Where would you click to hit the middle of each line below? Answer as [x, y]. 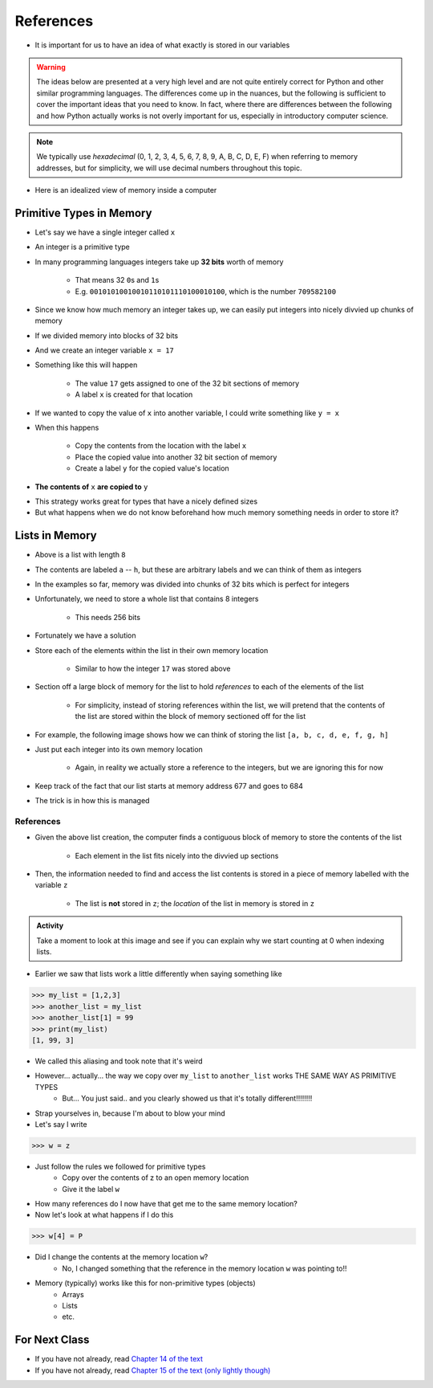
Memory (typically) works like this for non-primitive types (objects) [145, 1283]
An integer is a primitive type [82, 247]
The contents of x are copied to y [91, 487]
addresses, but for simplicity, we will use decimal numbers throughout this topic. [169, 168]
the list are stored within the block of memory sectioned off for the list [190, 716]
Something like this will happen [86, 365]
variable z [51, 885]
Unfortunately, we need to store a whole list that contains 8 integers [147, 599]
